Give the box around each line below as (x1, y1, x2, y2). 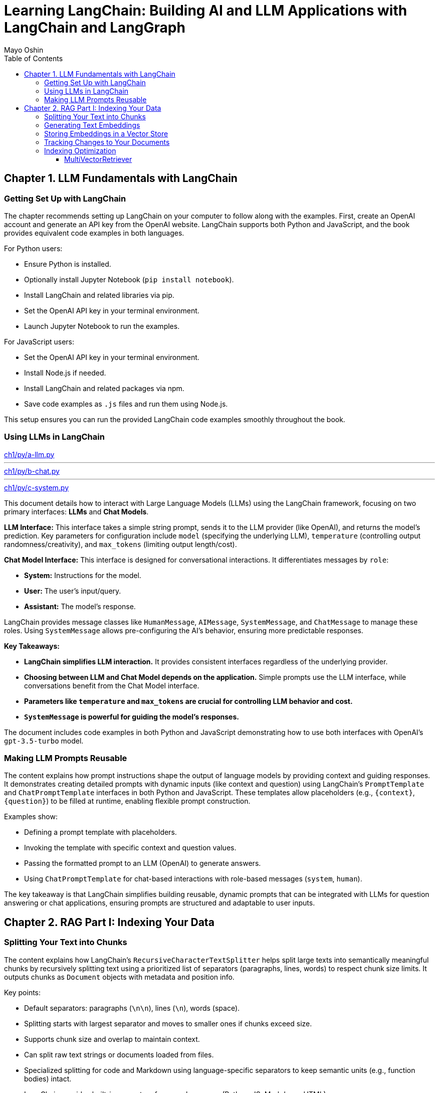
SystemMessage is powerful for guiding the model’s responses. (24, 712, 239, 721)
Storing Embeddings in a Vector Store (44, 129, 168, 138)
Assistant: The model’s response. (24, 602, 136, 611)
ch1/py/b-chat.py (4, 466, 60, 475)
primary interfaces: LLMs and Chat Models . (4, 507, 149, 516)
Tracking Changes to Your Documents (44, 137, 170, 146)
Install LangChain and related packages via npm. (24, 384, 184, 393)
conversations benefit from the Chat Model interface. (24, 681, 199, 690)
